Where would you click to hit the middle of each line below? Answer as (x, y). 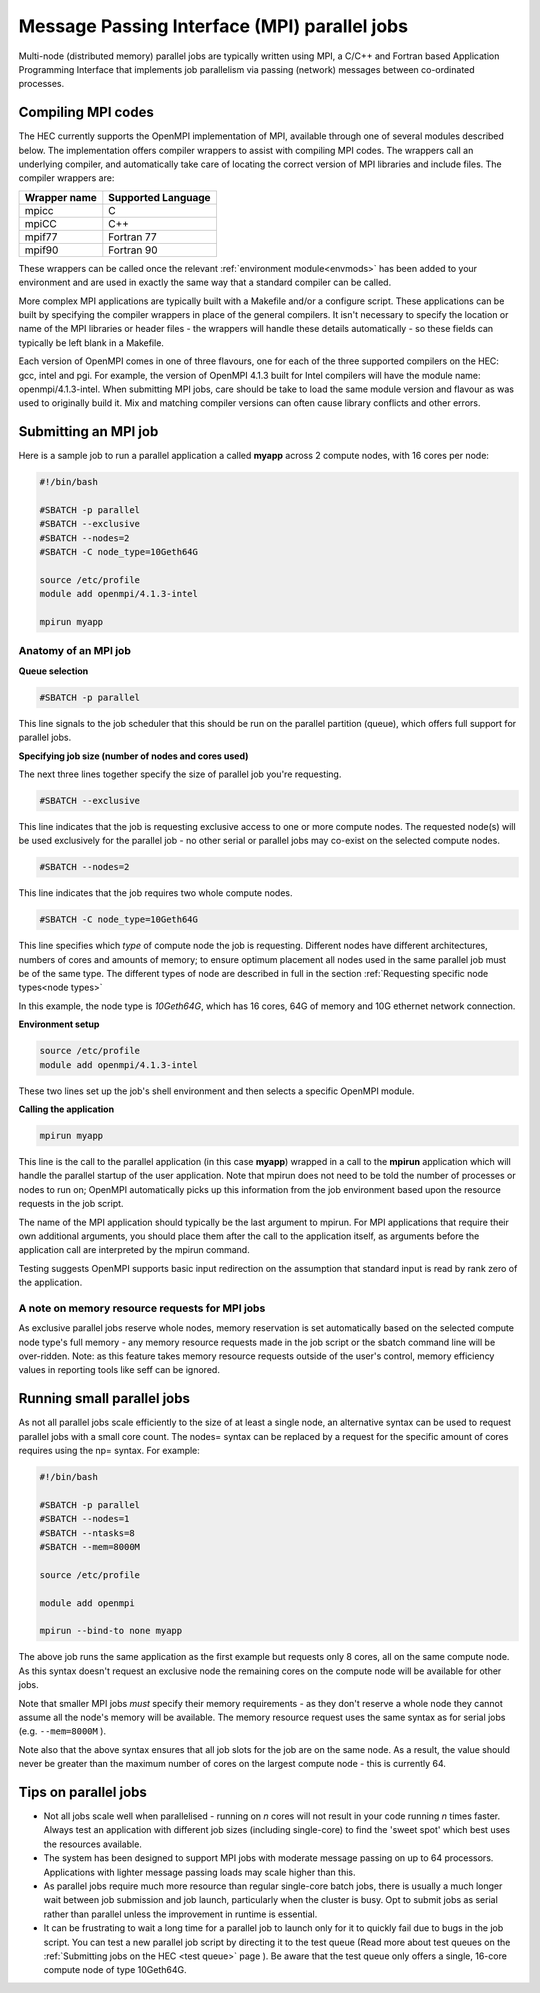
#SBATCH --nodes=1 (84, 1519)
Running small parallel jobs (104, 1398)
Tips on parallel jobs (82, 1791)
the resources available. (92, 1844)
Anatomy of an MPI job (75, 651)
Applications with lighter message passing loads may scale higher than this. (199, 1872)
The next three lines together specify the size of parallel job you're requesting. (180, 774)
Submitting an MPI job (88, 431)
